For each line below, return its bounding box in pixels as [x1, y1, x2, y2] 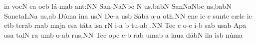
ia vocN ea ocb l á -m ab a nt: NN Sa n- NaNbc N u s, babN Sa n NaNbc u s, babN [4, 1, 232, 11]
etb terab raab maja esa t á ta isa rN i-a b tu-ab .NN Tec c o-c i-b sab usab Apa [4, 20, 247, 30]
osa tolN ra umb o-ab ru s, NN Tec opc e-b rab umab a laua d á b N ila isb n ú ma [4, 29, 243, 40]
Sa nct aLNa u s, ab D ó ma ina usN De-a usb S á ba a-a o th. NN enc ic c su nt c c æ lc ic [4, 10, 252, 21]
